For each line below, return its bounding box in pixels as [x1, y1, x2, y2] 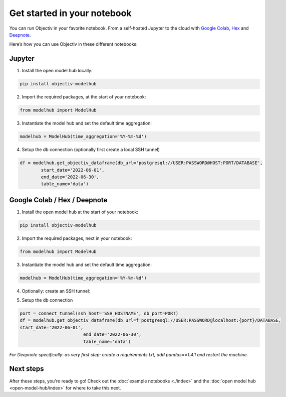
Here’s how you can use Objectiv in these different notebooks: [9, 41, 138, 47]
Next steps [9, 364, 44, 373]
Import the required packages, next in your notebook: [22, 235, 132, 241]
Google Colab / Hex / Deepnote [9, 196, 108, 204]
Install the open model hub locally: [22, 68, 93, 74]
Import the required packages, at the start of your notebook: [22, 94, 146, 100]
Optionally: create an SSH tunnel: [22, 288, 90, 294]
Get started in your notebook [9, 8, 132, 19]
